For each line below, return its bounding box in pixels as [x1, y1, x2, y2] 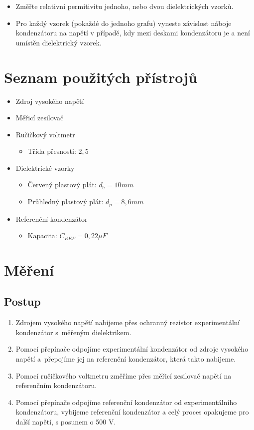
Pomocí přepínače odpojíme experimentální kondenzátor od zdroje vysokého [15, 344, 249, 354]
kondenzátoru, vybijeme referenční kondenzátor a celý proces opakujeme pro [15, 407, 249, 417]
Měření [4, 259, 54, 280]
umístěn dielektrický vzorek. [15, 37, 102, 47]
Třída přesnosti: [27, 146, 76, 156]
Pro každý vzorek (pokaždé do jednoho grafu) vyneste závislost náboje [15, 17, 232, 28]
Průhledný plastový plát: [27, 196, 104, 207]
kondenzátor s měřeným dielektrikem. [15, 327, 131, 337]
